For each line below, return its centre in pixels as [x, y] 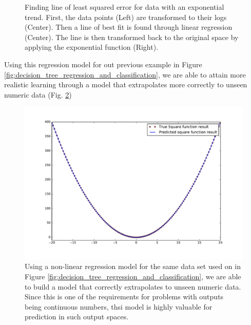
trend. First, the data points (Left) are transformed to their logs [126, 17]
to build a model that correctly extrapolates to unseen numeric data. [133, 286]
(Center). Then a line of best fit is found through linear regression [129, 27]
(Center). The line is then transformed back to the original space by [132, 37]
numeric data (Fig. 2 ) [38, 94]
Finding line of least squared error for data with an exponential [124, 7]
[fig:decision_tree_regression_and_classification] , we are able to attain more [125, 74]
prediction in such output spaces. [77, 317]
